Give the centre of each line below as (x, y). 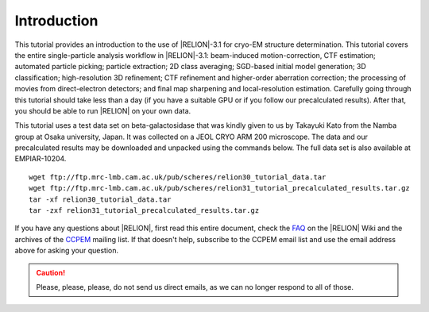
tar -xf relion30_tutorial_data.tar (100, 199)
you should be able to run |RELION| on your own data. (103, 110)
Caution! (51, 272)
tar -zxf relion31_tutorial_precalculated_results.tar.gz (144, 211)
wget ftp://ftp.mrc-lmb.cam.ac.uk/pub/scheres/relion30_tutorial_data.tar (178, 177)
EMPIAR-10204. (41, 159)
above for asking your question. (67, 251)
